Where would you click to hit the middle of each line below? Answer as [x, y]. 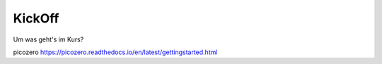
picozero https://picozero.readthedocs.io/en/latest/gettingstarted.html [115, 52]
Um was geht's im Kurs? [48, 39]
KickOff [36, 18]
